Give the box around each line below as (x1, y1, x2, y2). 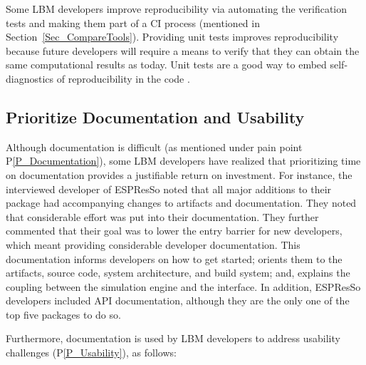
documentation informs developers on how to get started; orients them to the (6, 251, 343, 266)
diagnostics (6, 71, 54, 86)
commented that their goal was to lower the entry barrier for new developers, (6, 223, 343, 238)
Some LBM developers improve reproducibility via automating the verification (6, 1, 347, 16)
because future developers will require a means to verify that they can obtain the (6, 43, 360, 58)
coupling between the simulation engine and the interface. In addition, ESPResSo (6, 279, 361, 294)
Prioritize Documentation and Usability (6, 106, 305, 128)
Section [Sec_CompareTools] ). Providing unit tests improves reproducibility (6, 29, 339, 44)
